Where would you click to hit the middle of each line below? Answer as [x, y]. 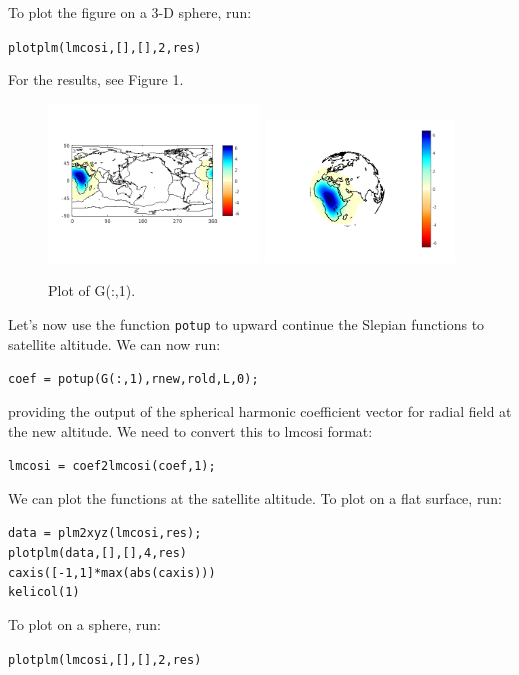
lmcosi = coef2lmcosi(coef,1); [112, 466]
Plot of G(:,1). [92, 290]
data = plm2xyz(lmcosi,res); [105, 533]
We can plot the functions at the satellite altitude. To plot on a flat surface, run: [255, 497]
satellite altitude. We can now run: [114, 343]
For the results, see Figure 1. [96, 79]
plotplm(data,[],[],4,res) [97, 553]
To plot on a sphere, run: [85, 624]
